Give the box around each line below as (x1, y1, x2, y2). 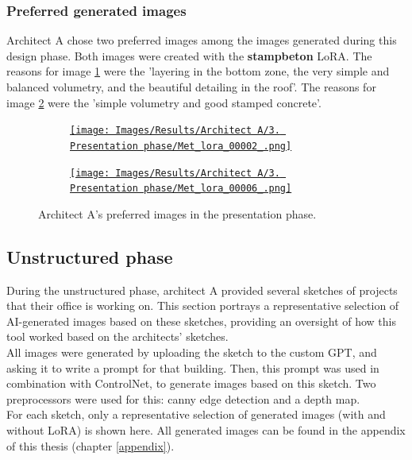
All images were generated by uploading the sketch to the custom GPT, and (6, 343, 377, 360)
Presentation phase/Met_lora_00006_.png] (70, 183, 292, 195)
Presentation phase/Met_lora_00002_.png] (70, 140, 292, 152)
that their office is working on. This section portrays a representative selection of (6, 297, 399, 314)
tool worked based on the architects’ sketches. (6, 328, 229, 345)
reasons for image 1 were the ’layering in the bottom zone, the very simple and (6, 63, 390, 79)
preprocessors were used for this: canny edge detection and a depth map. (6, 390, 360, 407)
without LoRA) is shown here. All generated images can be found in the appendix (6, 421, 406, 438)
